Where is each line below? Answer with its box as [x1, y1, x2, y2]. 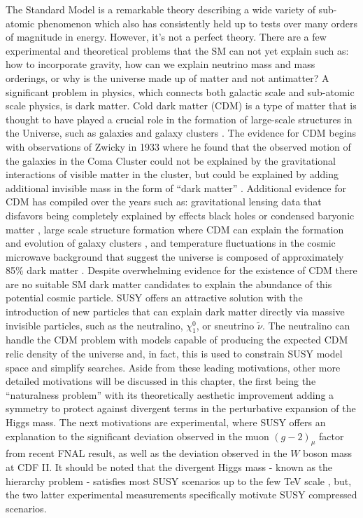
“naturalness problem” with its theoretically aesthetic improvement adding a [6, 387, 334, 402]
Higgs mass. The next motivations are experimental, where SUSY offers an [6, 415, 326, 430]
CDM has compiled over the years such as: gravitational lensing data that [6, 194, 322, 209]
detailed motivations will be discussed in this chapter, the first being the [6, 374, 316, 388]
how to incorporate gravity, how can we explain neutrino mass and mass [6, 57, 315, 71]
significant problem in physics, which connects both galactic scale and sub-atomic [6, 84, 355, 99]
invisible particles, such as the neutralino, [6, 318, 183, 332]
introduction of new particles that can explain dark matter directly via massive [6, 304, 345, 319]
